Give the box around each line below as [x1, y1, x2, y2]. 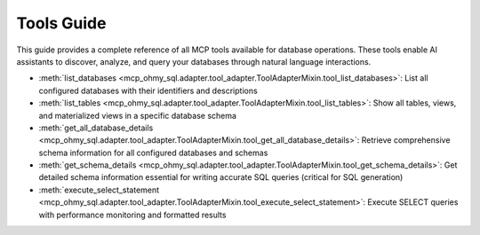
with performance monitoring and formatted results [38, 209, 227, 220]
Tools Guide [16, 13, 107, 33]
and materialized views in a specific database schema [38, 110, 237, 121]
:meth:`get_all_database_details [38, 122, 154, 133]
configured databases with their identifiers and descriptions [38, 85, 258, 96]
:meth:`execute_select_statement [38, 184, 160, 195]
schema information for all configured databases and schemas [38, 147, 268, 158]
